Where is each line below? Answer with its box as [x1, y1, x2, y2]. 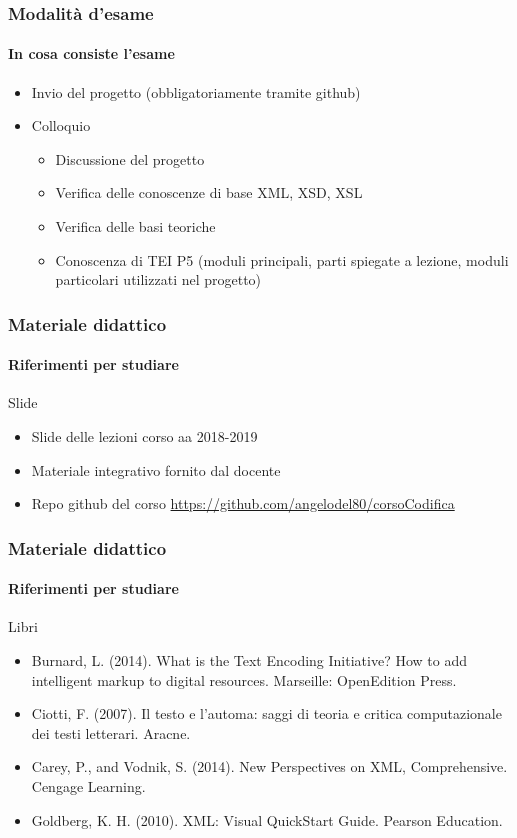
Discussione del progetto [55, 148, 205, 169]
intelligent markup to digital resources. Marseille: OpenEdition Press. [31, 669, 457, 690]
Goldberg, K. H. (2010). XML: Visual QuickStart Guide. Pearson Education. [31, 809, 503, 830]
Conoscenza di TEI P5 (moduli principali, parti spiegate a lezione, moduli [55, 249, 509, 270]
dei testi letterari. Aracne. [31, 722, 191, 743]
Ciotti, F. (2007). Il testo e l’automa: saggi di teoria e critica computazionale [31, 703, 502, 724]
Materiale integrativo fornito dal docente [31, 459, 281, 480]
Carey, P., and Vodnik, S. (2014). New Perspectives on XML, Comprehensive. [31, 756, 508, 777]
